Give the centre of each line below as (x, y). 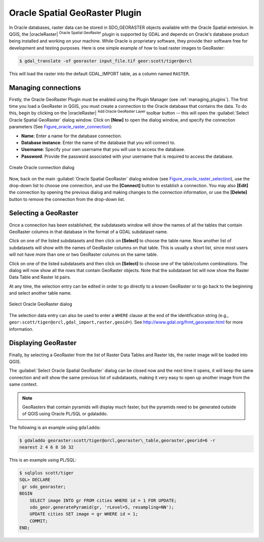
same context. (23, 384)
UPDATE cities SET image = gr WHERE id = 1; (84, 514)
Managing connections (45, 87)
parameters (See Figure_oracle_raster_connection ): (61, 127)
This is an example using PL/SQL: (43, 460)
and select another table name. (40, 293)
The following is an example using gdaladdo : (55, 427)
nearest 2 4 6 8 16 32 (46, 447)
